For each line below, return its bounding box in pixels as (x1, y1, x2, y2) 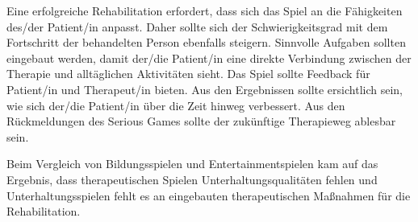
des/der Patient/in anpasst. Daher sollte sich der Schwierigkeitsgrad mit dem (6, 18, 388, 35)
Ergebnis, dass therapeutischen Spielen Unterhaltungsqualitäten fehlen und (6, 171, 378, 187)
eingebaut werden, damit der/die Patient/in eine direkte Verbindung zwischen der (6, 49, 412, 66)
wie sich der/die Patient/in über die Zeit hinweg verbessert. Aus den (6, 97, 345, 113)
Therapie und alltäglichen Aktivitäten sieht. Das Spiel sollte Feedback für (6, 65, 370, 82)
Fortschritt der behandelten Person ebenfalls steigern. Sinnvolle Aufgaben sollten (6, 34, 406, 51)
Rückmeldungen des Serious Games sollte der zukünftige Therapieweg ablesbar (6, 113, 396, 129)
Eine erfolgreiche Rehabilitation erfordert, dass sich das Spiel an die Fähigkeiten (6, 2, 403, 18)
